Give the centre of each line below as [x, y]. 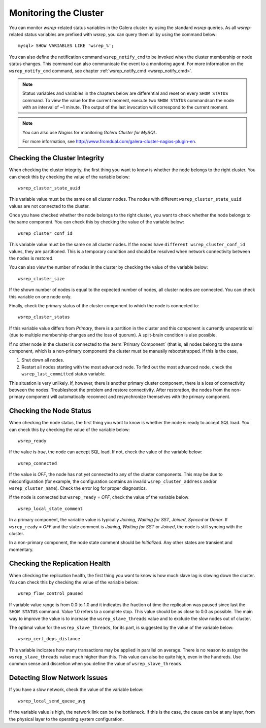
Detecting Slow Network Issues [58, 678]
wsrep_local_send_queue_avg [52, 701]
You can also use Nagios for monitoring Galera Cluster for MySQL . [90, 132]
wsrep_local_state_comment [50, 509]
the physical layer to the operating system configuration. [66, 719]
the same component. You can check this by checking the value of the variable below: [97, 222]
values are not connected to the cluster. [50, 206]
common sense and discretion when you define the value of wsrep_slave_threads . [96, 664]
